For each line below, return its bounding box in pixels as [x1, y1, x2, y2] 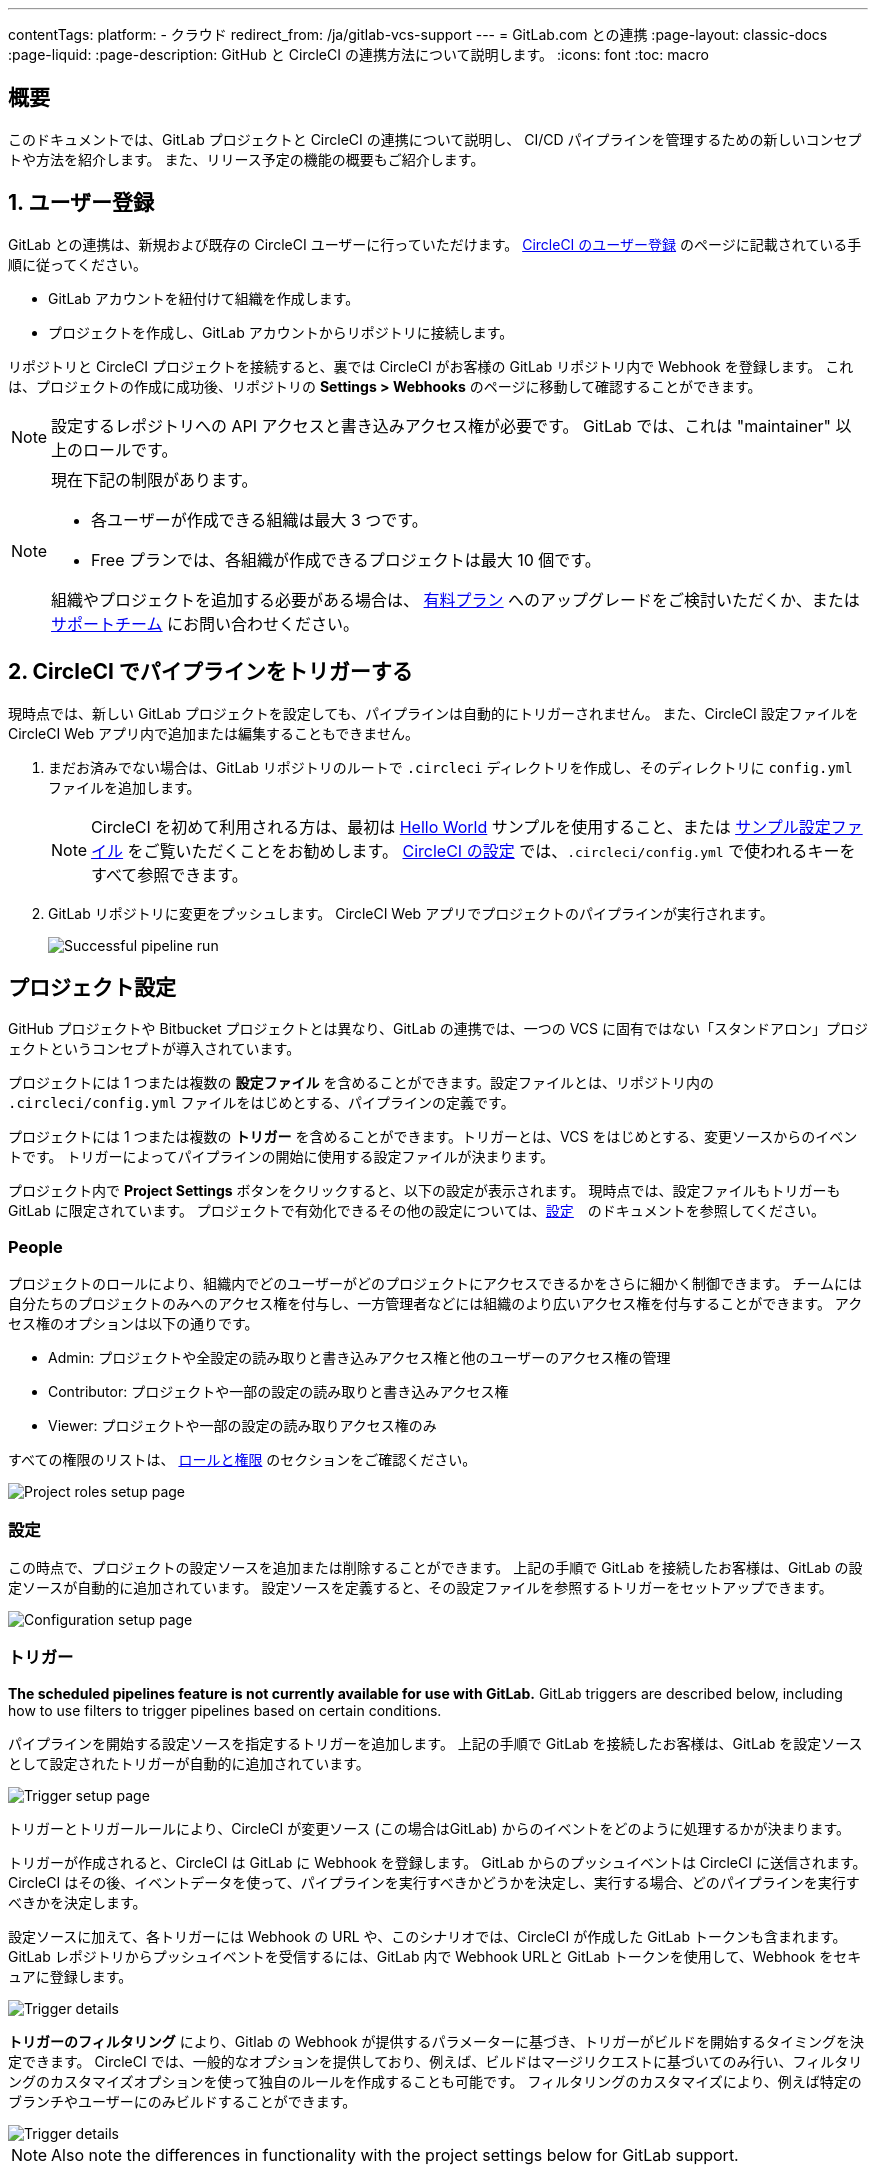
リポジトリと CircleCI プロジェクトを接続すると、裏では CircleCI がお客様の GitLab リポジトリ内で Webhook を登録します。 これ [8, 357, 854, 375]
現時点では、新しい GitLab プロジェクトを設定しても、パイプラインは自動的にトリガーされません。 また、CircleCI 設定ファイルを [8, 704, 859, 722]
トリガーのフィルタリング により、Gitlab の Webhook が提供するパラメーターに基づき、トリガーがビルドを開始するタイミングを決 [8, 2032, 865, 2050]
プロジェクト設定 [8, 974, 176, 1000]
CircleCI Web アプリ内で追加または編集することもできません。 [8, 724, 419, 742]
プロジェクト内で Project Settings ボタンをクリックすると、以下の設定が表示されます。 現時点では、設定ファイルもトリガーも [8, 1182, 841, 1200]
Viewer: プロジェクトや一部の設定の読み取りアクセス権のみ [48, 1417, 437, 1435]
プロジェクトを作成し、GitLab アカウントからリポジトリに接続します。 [48, 323, 514, 341]
